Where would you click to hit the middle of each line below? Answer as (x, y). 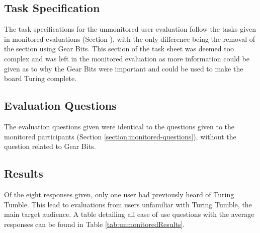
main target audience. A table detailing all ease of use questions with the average (129, 214)
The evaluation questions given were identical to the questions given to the (119, 126)
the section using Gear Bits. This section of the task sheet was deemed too (119, 49)
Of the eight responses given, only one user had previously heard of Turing (119, 194)
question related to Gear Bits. (50, 146)
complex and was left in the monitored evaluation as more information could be (127, 58)
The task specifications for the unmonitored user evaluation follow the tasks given (130, 29)
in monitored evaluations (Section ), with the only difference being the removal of (130, 38)
